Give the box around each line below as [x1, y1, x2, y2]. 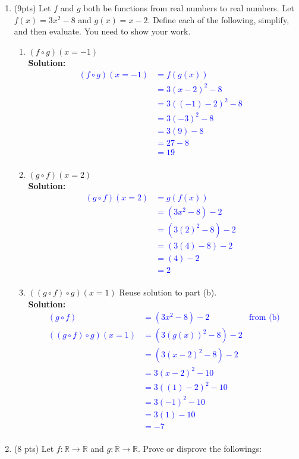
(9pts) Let [14, 2, 51, 14]
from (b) [249, 313, 280, 322]
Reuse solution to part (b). [119, 286, 217, 298]
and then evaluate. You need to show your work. [14, 25, 191, 37]
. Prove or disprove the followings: [138, 442, 262, 455]
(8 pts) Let [14, 442, 54, 455]
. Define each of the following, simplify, [147, 13, 289, 26]
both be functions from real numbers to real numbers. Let [83, 2, 294, 14]
